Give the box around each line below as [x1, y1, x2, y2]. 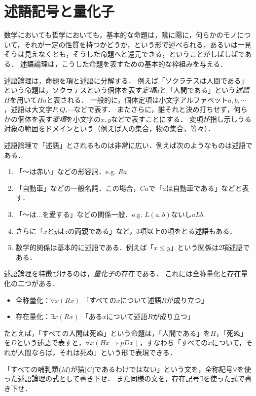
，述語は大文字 [4, 104, 52, 114]
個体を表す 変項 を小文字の [17, 113, 101, 124]
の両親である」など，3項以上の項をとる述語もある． [68, 225, 237, 236]
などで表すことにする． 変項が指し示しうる [111, 113, 252, 124]
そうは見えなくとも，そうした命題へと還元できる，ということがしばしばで [4, 49, 245, 59]
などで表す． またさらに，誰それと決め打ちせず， [73, 104, 234, 114]
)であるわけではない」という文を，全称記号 [92, 363, 233, 374]
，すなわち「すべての [139, 337, 208, 348]
